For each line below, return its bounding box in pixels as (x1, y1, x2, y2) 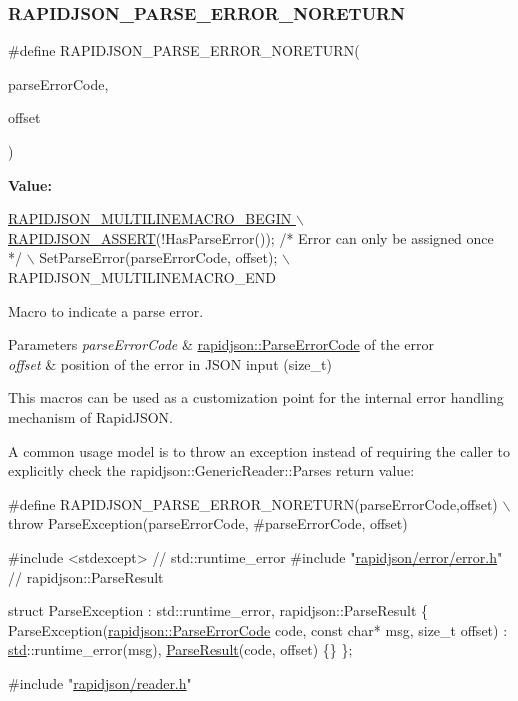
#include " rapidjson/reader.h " (8, 672, 192, 693)
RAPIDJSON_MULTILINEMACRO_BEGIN (8, 208, 292, 229)
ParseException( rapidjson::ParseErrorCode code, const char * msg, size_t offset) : (8, 619, 508, 640)
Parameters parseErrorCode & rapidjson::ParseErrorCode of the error (8, 334, 435, 355)
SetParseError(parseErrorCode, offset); (39, 247, 278, 268)
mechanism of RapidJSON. (8, 406, 173, 427)
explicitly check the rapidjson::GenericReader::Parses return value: (8, 460, 415, 481)
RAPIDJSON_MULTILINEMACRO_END (8, 266, 276, 287)
